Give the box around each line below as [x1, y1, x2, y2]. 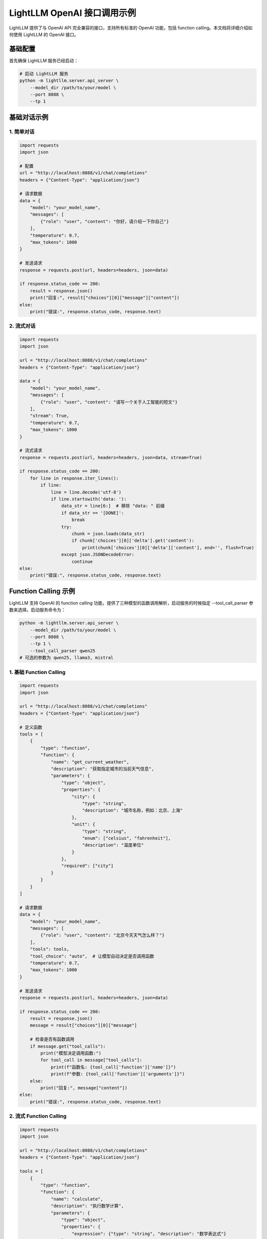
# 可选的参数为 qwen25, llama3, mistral [19, 655, 114, 661]
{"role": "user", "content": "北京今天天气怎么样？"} [40, 932, 165, 938]
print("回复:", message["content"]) [40, 1085, 128, 1090]
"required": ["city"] [61, 863, 114, 869]
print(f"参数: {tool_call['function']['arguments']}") [50, 1071, 185, 1077]
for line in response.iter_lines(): [30, 475, 119, 481]
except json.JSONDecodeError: [61, 552, 134, 558]
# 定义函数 [19, 724, 43, 730]
